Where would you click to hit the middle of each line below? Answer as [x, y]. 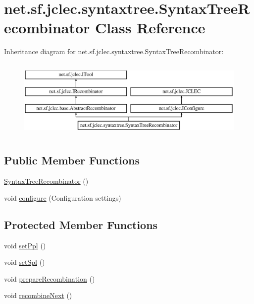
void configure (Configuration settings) [63, 197]
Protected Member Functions [81, 224]
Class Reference [150, 28]
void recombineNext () [38, 295]
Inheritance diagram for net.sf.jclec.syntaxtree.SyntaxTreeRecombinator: [114, 51]
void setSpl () [25, 262]
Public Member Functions [72, 160]
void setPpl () [25, 245]
